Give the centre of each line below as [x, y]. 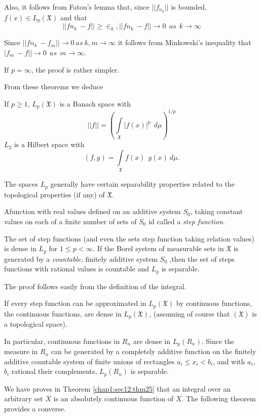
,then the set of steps [202, 258]
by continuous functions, [214, 303]
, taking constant [217, 211]
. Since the [218, 341]
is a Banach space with [95, 103]
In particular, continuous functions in [62, 341]
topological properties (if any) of [54, 194]
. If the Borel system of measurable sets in [158, 248]
